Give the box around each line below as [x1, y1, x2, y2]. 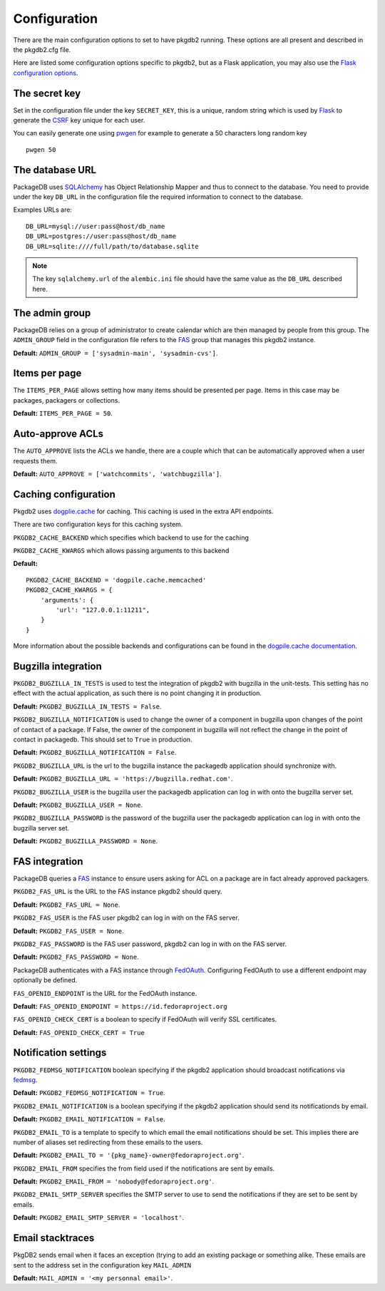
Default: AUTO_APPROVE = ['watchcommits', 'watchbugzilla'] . [13, 469, 222, 478]
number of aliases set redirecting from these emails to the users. [13, 1138, 203, 1146]
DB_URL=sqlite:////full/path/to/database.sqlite [26, 242, 199, 250]
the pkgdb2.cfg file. [13, 45, 71, 53]
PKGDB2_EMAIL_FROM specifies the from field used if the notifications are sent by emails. [13, 1164, 275, 1173]
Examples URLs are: [13, 205, 73, 214]
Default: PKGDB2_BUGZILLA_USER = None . [13, 801, 143, 809]
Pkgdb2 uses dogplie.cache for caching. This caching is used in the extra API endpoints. [13, 507, 274, 515]
